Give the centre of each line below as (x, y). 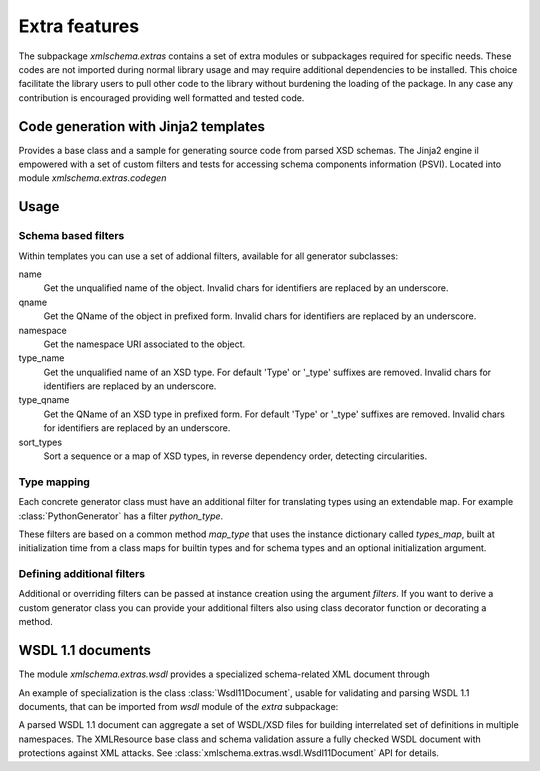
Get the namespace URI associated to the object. (144, 344)
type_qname (44, 400)
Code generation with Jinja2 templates (141, 126)
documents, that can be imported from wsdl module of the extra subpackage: (178, 706)
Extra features (79, 26)
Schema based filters (71, 236)
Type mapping (54, 482)
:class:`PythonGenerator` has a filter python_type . (121, 516)
